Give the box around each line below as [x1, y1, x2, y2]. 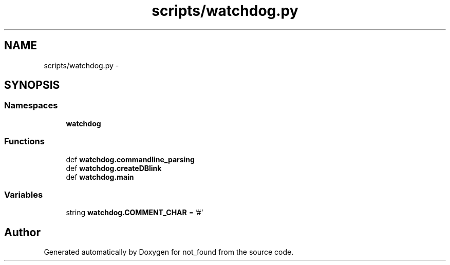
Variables [4, 189, 43, 200]
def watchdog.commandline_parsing [66, 155, 195, 164]
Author [4, 225, 41, 239]
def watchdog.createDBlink [66, 163, 162, 173]
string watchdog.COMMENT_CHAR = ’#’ [66, 208, 203, 217]
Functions [4, 136, 45, 147]
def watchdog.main [66, 172, 134, 181]
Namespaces [4, 100, 58, 111]
